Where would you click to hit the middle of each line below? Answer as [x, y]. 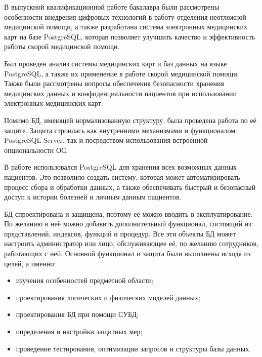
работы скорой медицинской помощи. [62, 46]
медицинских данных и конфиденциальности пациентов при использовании [120, 93]
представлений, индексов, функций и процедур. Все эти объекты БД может [120, 233]
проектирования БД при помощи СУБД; [77, 314]
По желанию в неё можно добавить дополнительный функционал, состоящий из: [129, 224]
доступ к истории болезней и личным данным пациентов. [93, 197]
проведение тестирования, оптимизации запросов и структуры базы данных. [134, 348]
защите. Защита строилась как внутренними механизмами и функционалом [120, 130]
